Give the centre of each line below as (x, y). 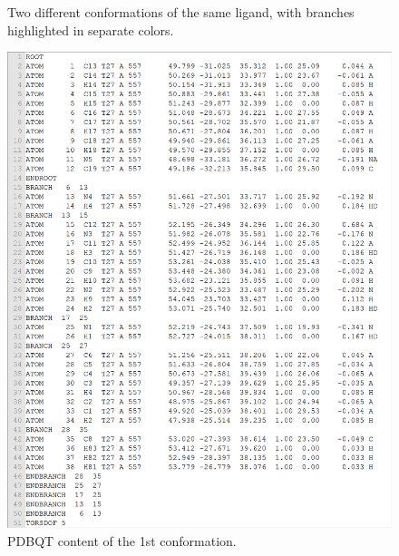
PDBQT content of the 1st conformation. (122, 540)
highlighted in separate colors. (91, 29)
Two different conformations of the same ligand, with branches (181, 12)
